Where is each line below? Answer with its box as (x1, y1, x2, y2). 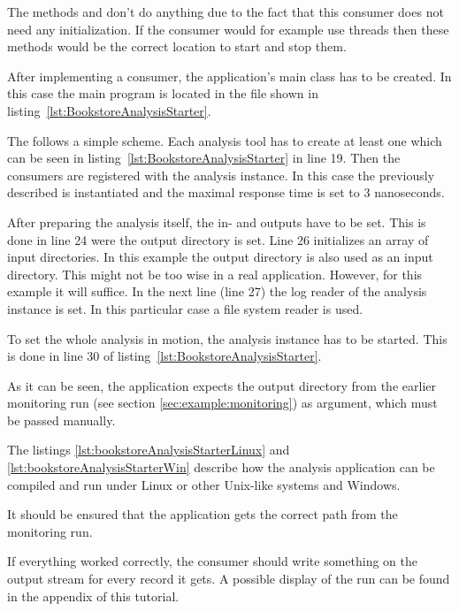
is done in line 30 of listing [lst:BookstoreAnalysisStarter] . (7, 347, 322, 365)
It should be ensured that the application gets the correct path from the (7, 505, 398, 523)
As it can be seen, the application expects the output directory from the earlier (7, 376, 436, 394)
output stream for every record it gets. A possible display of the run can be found (7, 569, 450, 588)
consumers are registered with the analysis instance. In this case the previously (7, 165, 435, 184)
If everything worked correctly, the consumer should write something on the (7, 552, 418, 570)
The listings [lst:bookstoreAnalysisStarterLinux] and (7, 440, 290, 459)
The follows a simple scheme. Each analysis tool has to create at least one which (7, 131, 442, 149)
